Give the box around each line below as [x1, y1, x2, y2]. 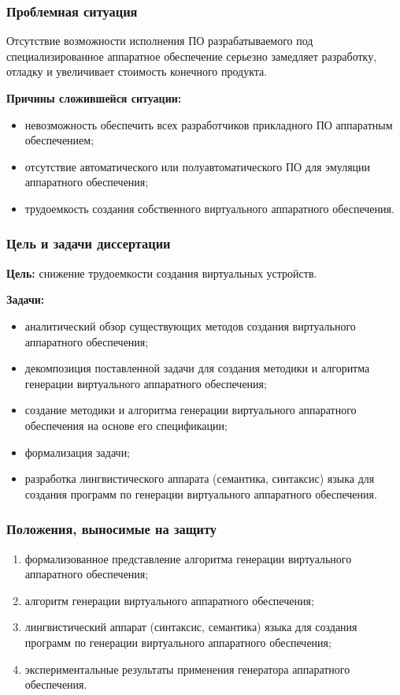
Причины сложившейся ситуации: [6, 90, 182, 106]
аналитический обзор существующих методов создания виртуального [24, 317, 356, 334]
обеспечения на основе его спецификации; [24, 417, 228, 433]
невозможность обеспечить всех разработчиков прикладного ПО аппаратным [24, 116, 393, 133]
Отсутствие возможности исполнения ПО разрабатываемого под [6, 32, 313, 49]
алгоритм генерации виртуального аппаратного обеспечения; [24, 592, 314, 608]
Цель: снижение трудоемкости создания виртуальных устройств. [6, 264, 317, 281]
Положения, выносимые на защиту [6, 519, 217, 539]
